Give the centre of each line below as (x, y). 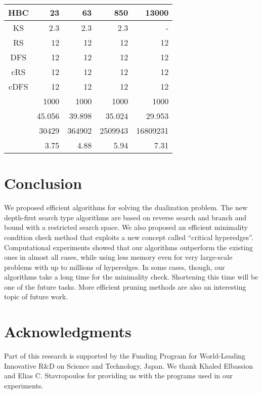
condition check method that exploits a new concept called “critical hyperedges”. (129, 237)
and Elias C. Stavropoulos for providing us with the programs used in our (118, 376)
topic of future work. (36, 297)
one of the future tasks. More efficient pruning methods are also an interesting (125, 286)
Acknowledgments (68, 331)
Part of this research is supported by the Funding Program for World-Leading (125, 356)
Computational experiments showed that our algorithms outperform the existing (129, 247)
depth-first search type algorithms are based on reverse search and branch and (125, 217)
